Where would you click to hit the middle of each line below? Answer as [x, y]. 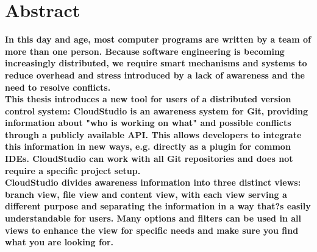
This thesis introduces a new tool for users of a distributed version [148, 99]
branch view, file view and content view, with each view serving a [146, 194]
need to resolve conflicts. [58, 87]
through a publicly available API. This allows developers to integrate [153, 134]
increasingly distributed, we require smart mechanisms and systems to [156, 63]
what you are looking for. [59, 242]
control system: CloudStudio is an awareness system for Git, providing [157, 110]
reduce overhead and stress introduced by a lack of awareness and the [155, 75]
